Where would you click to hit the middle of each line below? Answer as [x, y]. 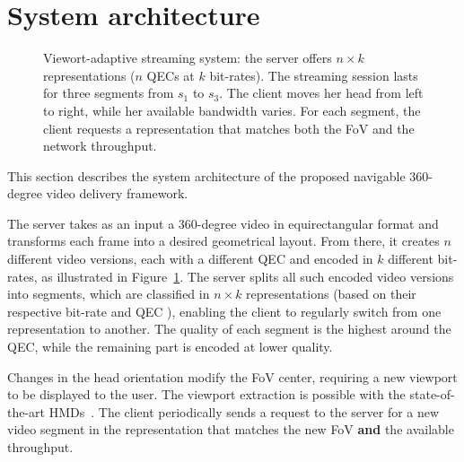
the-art [26, 411]
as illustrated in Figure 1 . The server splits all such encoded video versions [248, 276]
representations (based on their [331, 294]
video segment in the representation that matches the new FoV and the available [231, 429]
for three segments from [109, 93]
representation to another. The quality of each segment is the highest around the [229, 329]
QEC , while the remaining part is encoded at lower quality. [170, 347]
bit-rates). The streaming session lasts [314, 75]
